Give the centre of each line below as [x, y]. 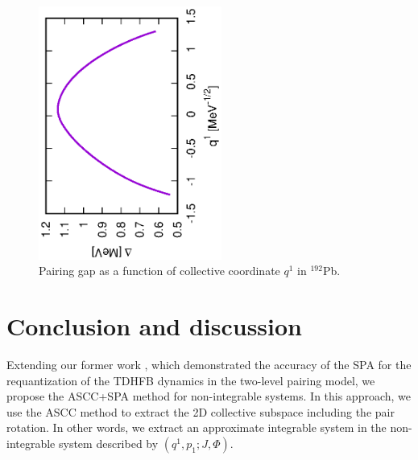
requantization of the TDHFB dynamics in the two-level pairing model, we [191, 380]
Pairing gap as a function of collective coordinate [159, 271]
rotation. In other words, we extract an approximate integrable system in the [197, 427]
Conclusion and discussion [154, 326]
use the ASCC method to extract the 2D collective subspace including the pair [201, 411]
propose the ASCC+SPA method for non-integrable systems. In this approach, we [209, 396]
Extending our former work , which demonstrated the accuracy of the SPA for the [209, 365]
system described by [108, 444]
